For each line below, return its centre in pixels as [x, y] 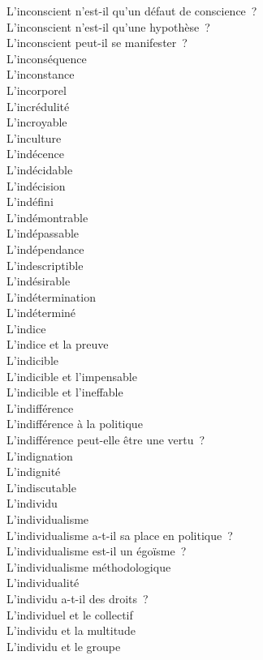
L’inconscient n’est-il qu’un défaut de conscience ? [132, 11]
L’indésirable [39, 281]
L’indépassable [43, 233]
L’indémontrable [47, 217]
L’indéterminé [41, 313]
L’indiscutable [41, 487]
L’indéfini [30, 201]
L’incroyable [37, 122]
